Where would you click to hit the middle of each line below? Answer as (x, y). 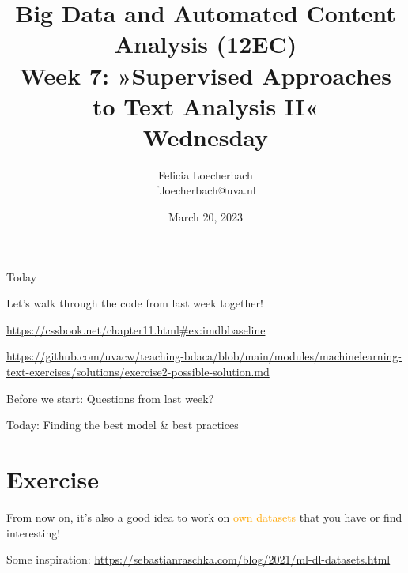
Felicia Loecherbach (206, 174)
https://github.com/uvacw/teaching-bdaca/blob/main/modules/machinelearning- (204, 356)
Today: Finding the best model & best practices (123, 425)
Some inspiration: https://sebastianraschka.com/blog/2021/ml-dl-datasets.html (198, 559)
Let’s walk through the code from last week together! (135, 303)
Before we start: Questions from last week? (110, 398)
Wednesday (206, 136)
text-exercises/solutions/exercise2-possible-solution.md (138, 372)
